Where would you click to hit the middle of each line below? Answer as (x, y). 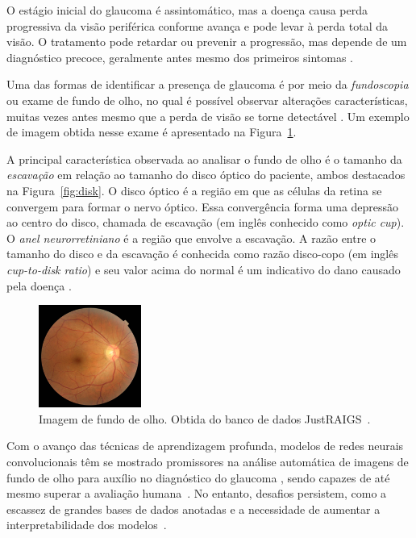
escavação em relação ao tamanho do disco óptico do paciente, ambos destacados (206, 175)
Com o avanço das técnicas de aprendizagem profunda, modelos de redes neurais (205, 446)
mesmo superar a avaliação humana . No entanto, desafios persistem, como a (197, 493)
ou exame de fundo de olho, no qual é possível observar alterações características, (207, 100)
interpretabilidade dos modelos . (87, 525)
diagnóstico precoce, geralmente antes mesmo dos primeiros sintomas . (180, 57)
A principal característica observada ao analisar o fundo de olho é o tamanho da (204, 158)
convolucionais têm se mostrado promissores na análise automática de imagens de (208, 462)
